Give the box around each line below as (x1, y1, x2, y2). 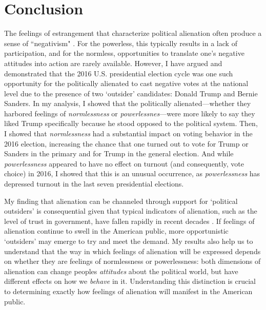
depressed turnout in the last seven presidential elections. (4, 178, 184, 189)
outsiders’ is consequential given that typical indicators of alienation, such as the (4, 205, 257, 216)
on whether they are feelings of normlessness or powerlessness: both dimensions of (4, 256, 261, 266)
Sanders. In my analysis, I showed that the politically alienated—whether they (4, 98, 251, 109)
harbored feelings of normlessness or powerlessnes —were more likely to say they (4, 108, 255, 118)
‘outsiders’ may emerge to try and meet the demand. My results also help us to (4, 236, 253, 246)
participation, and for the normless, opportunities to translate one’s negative (4, 48, 244, 58)
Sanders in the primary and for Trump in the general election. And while (4, 148, 234, 159)
